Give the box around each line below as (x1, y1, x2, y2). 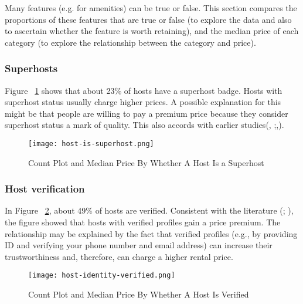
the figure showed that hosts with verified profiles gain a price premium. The (5, 216, 281, 228)
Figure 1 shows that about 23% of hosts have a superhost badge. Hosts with (5, 84, 282, 96)
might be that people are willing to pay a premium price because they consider (5, 107, 288, 119)
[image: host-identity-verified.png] (28, 271, 175, 280)
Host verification (5, 181, 85, 196)
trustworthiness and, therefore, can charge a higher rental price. (5, 250, 233, 262)
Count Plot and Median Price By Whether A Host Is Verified (28, 288, 249, 300)
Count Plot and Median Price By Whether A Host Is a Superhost (28, 156, 264, 168)
